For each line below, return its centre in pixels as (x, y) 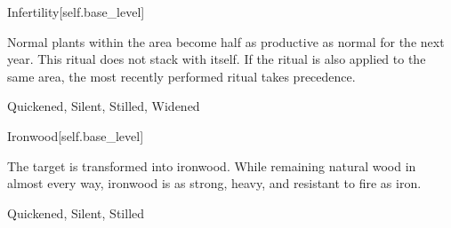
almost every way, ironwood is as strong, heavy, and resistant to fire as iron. (214, 183)
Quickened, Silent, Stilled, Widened (104, 106)
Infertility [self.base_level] (76, 12)
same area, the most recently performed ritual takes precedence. (181, 76)
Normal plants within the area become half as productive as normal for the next (226, 41)
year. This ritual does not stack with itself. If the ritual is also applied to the (217, 59)
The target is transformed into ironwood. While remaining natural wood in (212, 165)
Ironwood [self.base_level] (76, 135)
